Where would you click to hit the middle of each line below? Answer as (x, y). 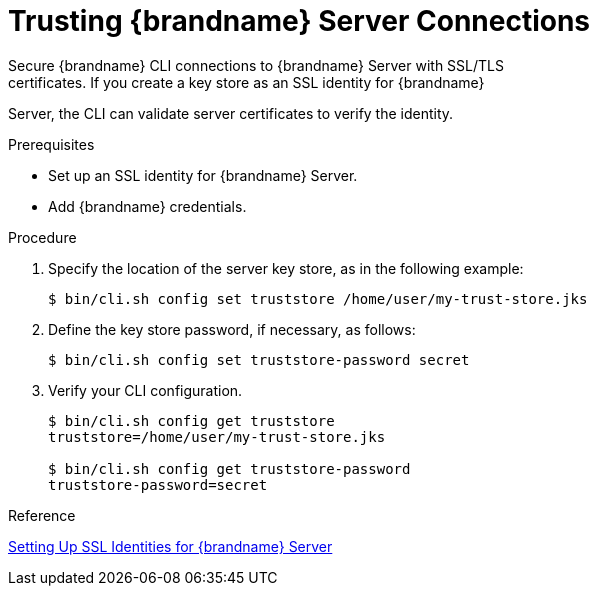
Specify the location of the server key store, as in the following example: (286, 268)
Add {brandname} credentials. (147, 206)
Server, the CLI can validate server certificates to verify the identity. (231, 113)
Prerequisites (51, 144)
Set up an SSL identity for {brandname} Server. (203, 175)
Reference (42, 515)
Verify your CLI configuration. (145, 390)
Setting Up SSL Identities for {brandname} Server (170, 546)
